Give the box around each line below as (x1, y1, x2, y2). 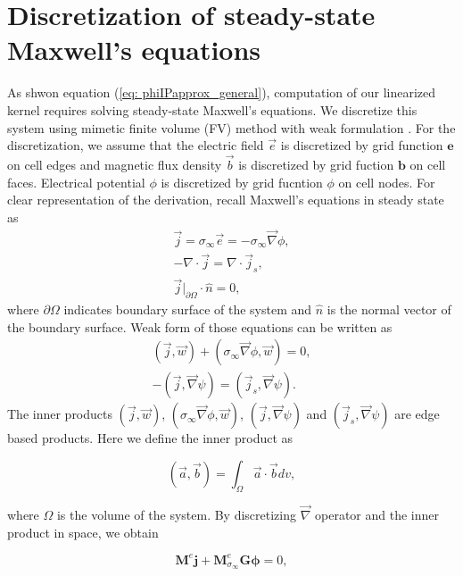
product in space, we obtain (7, 522, 159, 541)
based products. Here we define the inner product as (7, 429, 294, 447)
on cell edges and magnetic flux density (7, 154, 222, 173)
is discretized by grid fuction (238, 154, 394, 173)
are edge (394, 405, 440, 423)
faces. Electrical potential (7, 172, 145, 191)
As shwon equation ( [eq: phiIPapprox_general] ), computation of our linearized (7, 83, 436, 102)
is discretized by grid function (280, 136, 443, 154)
